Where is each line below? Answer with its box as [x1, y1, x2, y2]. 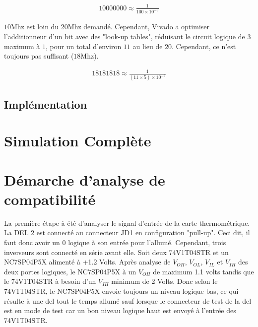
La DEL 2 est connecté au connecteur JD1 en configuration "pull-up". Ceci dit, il [4, 227, 250, 238]
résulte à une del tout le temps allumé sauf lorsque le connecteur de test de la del [4, 295, 252, 306]
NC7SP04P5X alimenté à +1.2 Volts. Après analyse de [4, 257, 171, 267]
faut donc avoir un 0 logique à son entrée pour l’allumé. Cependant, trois [4, 237, 226, 247]
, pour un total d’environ [46, 41, 122, 51]
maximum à [4, 41, 40, 51]
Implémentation [4, 96, 87, 112]
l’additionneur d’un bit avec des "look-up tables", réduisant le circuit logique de [4, 31, 245, 42]
